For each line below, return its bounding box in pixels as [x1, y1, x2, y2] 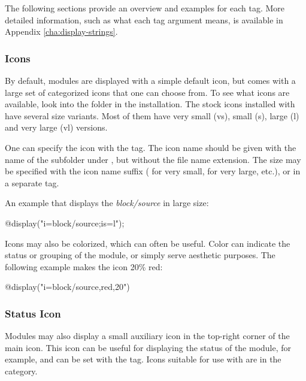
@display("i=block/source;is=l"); [5, 216, 125, 229]
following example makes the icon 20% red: [5, 260, 163, 273]
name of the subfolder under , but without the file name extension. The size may [5, 153, 301, 165]
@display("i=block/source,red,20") [5, 280, 130, 293]
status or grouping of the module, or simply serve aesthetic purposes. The [5, 249, 275, 261]
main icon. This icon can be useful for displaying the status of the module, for [5, 341, 292, 353]
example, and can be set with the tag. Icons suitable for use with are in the [5, 353, 281, 365]
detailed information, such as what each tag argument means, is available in [5, 13, 283, 26]
